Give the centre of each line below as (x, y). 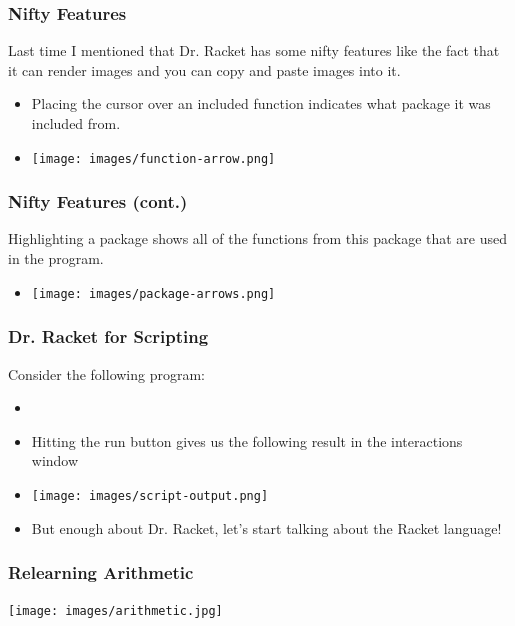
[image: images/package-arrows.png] (153, 293)
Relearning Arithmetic (101, 572)
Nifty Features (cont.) (98, 201)
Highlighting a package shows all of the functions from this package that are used (258, 238)
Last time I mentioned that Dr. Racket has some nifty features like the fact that (254, 50)
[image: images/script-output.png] (150, 495)
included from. (76, 123)
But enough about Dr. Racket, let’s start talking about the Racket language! (266, 527)
